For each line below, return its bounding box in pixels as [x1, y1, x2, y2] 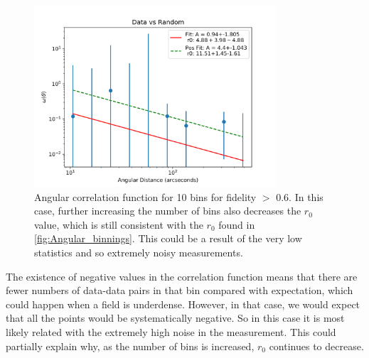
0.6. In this [276, 189, 323, 204]
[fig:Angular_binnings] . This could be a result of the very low [34, 231, 302, 246]
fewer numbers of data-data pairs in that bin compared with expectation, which [6, 283, 353, 298]
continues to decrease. [269, 338, 364, 353]
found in [218, 217, 255, 232]
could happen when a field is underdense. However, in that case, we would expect [6, 296, 360, 311]
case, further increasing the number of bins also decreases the [34, 203, 301, 218]
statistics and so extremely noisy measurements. [34, 245, 243, 260]
